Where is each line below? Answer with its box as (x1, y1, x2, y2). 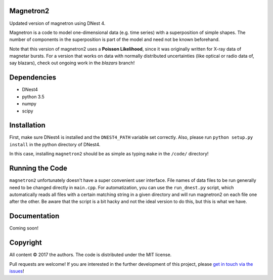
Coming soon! (9, 225, 39, 231)
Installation (9, 121, 45, 130)
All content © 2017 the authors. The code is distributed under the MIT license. (9, 252, 172, 258)
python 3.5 (22, 94, 45, 100)
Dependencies (9, 73, 57, 82)
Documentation (9, 212, 60, 220)
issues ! (9, 268, 25, 274)
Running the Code (9, 164, 68, 173)
